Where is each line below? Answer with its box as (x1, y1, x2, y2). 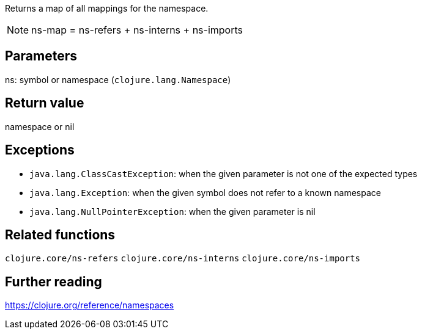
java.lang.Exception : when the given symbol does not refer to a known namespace (29, 187, 381, 198)
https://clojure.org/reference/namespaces (5, 300, 174, 311)
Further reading (5, 274, 102, 289)
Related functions (5, 227, 116, 242)
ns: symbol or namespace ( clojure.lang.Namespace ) (5, 74, 231, 85)
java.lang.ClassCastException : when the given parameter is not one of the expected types (29, 168, 418, 179)
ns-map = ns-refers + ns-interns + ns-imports (31, 24, 243, 36)
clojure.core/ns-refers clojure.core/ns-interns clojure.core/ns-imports (5, 253, 361, 264)
